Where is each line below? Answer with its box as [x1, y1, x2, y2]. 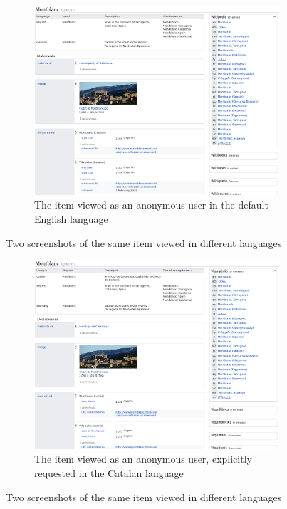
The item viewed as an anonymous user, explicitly [34, 451, 252, 466]
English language [34, 211, 108, 226]
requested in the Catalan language [34, 466, 184, 480]
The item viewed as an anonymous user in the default [34, 197, 268, 212]
